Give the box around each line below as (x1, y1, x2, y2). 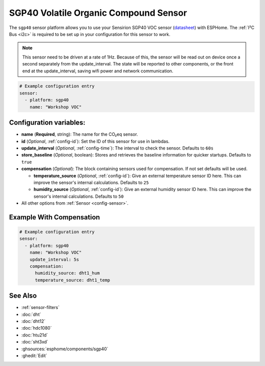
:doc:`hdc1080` (21, 325, 52, 331)
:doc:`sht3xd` (21, 339, 49, 345)
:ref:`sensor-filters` (21, 305, 60, 310)
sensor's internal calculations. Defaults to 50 (33, 193, 124, 199)
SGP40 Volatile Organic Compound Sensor (9, 7, 187, 18)
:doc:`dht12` (21, 318, 46, 324)
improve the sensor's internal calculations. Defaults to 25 (33, 180, 149, 185)
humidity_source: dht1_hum (35, 271, 100, 276)
